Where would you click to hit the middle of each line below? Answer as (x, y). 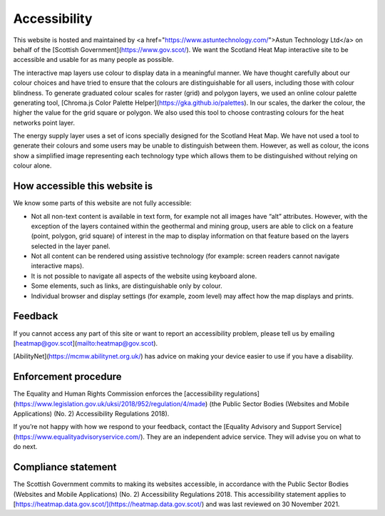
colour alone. (32, 166)
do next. (25, 447)
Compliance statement (65, 467)
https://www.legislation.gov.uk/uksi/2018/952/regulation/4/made (111, 403)
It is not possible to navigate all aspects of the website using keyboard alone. (144, 276)
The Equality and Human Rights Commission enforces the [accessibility (118, 394)
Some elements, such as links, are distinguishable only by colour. (127, 286)
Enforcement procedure (67, 377)
